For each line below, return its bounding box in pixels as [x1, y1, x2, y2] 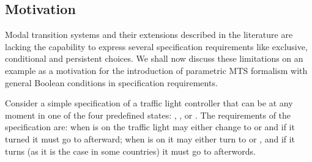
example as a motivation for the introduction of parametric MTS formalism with [5, 64, 308, 76]
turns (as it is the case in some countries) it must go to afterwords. [5, 144, 256, 157]
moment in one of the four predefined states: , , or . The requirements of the [5, 108, 291, 121]
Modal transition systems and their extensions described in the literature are [5, 28, 293, 41]
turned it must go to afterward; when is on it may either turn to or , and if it [5, 132, 295, 145]
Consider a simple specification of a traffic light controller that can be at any [5, 97, 293, 109]
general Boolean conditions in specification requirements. [5, 76, 218, 89]
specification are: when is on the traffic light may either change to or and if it [5, 120, 295, 133]
